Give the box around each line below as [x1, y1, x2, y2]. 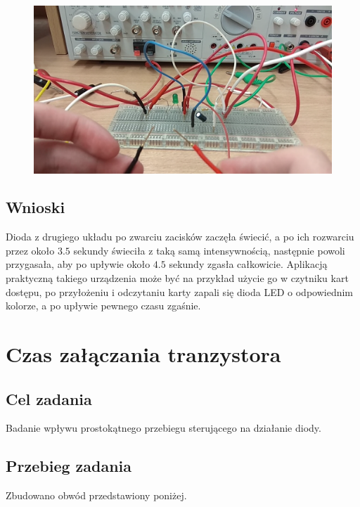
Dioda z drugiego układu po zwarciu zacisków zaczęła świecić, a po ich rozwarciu [6, 229, 354, 244]
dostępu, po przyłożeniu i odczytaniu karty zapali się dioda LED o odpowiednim [6, 284, 354, 299]
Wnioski [6, 196, 65, 218]
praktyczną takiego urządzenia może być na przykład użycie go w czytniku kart [6, 271, 349, 285]
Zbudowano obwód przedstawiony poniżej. [6, 488, 187, 503]
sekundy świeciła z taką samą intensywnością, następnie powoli [73, 243, 345, 257]
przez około [6, 243, 55, 257]
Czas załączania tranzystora [6, 340, 281, 368]
